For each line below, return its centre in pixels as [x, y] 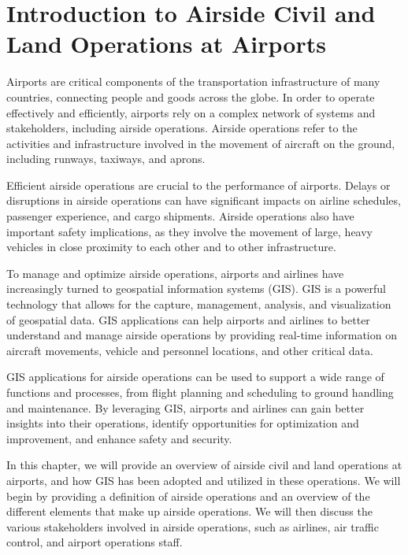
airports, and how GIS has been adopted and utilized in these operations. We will [204, 480]
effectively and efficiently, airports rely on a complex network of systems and [191, 112]
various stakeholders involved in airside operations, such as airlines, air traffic [193, 526]
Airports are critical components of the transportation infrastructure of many [193, 81]
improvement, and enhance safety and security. [119, 438]
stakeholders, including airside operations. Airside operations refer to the [182, 128]
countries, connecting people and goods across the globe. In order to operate [191, 96]
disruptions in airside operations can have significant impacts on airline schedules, [204, 200]
